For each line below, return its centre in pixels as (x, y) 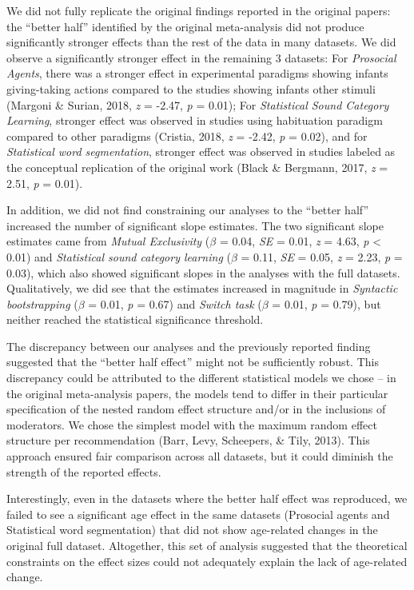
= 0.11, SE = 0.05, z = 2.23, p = (322, 256)
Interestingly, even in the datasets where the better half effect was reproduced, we (207, 498)
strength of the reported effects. (84, 471)
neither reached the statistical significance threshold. (135, 319)
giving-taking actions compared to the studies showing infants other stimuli (191, 88)
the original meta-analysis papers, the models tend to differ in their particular (197, 393)
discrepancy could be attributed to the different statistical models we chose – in (201, 378)
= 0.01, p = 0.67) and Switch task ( (175, 303)
